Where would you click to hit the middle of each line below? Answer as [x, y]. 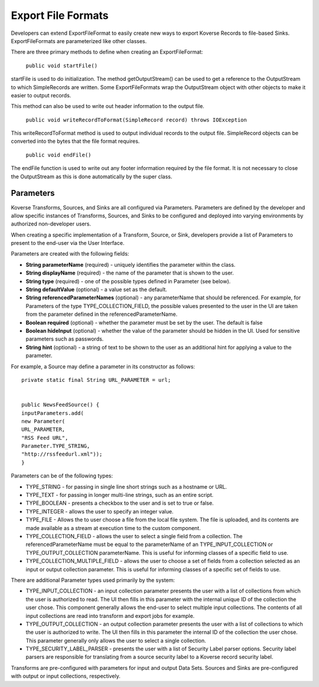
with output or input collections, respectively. [66, 676]
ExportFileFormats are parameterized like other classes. [79, 41]
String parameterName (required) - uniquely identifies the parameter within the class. [131, 264]
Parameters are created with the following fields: [70, 254]
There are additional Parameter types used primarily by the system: [93, 580]
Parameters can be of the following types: [62, 476]
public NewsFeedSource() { [61, 405]
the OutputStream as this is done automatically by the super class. [92, 176]
